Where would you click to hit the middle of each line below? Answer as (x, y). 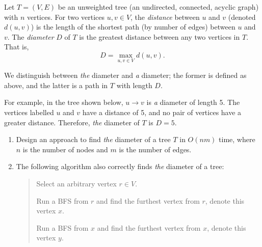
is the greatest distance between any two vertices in (160, 36)
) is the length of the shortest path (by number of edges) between (133, 27)
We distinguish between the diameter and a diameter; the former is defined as (125, 75)
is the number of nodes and (65, 149)
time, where (237, 139)
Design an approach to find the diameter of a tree (93, 139)
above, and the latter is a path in (56, 85)
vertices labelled (29, 112)
